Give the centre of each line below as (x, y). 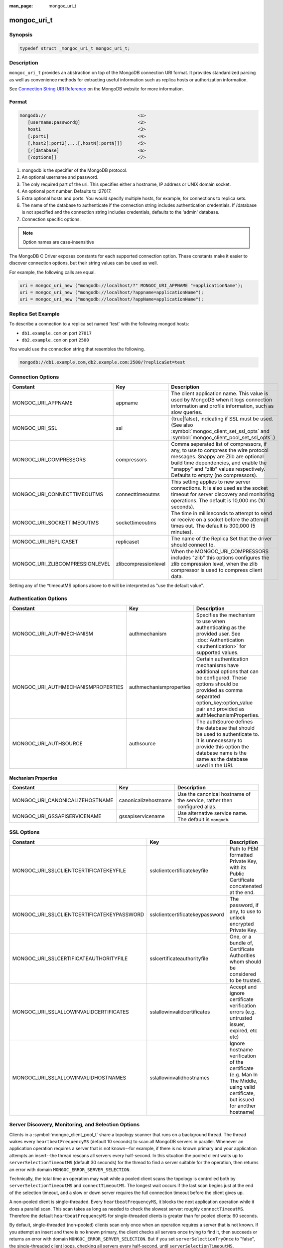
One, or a (240, 936)
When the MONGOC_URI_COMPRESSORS (220, 552)
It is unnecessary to (219, 740)
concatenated (246, 886)
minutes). (182, 532)
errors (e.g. (243, 1012)
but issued (242, 1099)
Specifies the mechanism (226, 615)
